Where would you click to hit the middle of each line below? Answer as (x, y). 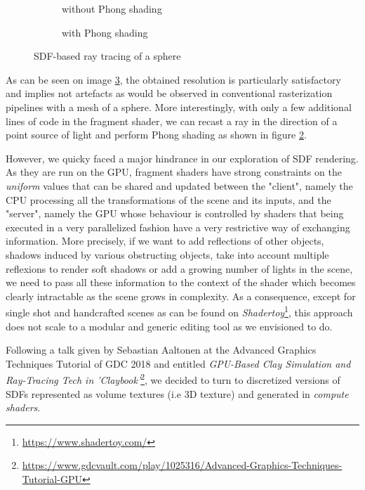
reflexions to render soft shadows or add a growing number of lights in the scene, (179, 268)
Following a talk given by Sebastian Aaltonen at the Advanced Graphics (161, 350)
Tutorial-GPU (52, 478)
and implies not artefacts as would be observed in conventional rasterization (169, 93)
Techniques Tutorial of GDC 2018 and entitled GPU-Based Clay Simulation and (178, 363)
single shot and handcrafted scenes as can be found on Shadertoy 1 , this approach (179, 311)
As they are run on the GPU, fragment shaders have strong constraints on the (174, 172)
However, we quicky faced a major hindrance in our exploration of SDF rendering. (182, 158)
